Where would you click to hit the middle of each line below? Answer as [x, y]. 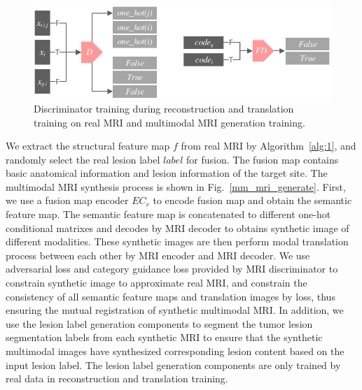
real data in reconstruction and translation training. [117, 378]
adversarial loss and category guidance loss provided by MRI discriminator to [172, 269]
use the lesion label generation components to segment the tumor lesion [159, 323]
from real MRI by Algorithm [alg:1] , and [269, 146]
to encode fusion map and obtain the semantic [252, 200]
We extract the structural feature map [88, 146]
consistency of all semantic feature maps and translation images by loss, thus [170, 296]
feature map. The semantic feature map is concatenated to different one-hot [168, 214]
